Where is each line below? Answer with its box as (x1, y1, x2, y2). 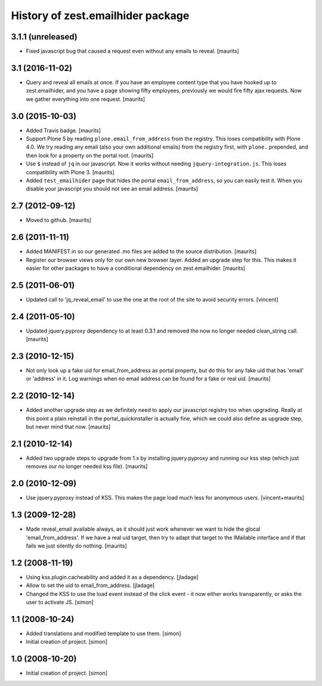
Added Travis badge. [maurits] (26, 127, 101, 134)
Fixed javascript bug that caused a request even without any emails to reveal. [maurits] (26, 48, 240, 55)
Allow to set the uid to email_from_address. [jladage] (26, 582, 155, 589)
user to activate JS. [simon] (26, 599, 94, 606)
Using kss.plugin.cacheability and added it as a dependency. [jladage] (26, 573, 199, 580)
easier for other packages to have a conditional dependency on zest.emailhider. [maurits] (26, 264, 246, 272)
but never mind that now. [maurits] (26, 423, 111, 430)
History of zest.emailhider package (11, 9, 190, 22)
